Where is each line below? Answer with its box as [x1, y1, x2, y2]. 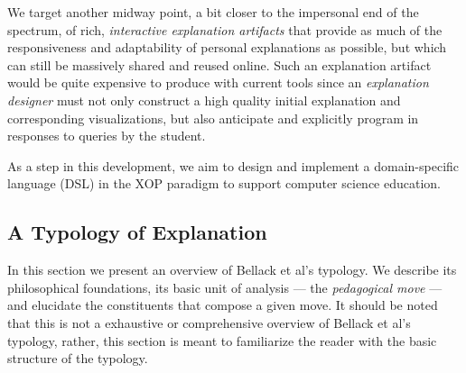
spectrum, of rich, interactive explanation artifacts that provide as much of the [7, 20, 443, 39]
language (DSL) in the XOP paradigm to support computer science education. [7, 174, 441, 193]
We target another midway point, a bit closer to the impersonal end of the [7, 3, 419, 21]
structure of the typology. [7, 349, 148, 368]
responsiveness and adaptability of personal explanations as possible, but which [7, 38, 447, 57]
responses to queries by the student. [7, 126, 206, 145]
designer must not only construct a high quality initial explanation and [7, 90, 401, 109]
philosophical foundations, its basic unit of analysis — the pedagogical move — [7, 277, 443, 296]
